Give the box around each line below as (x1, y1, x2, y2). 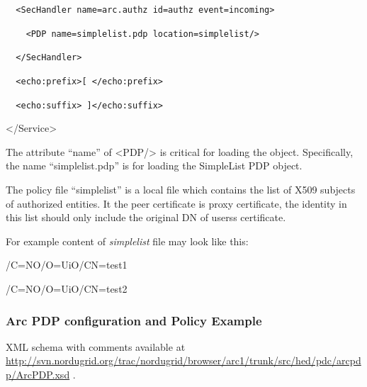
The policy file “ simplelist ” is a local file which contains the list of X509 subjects (6, 182, 356, 197)
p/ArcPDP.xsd (6, 367, 70, 382)
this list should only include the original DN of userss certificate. (6, 210, 286, 225)
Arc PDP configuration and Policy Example (6, 311, 262, 329)
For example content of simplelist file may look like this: (6, 233, 249, 248)
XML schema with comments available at (6, 339, 186, 354)
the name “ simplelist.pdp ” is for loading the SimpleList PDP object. (6, 158, 303, 173)
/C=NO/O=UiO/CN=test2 (6, 281, 128, 296)
